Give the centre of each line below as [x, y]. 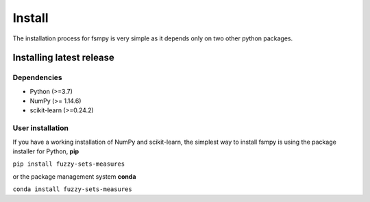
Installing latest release [63, 58]
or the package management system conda [74, 176]
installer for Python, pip [46, 151]
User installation [40, 128]
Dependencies [38, 77]
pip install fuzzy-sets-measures [69, 164]
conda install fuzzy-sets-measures [73, 189]
